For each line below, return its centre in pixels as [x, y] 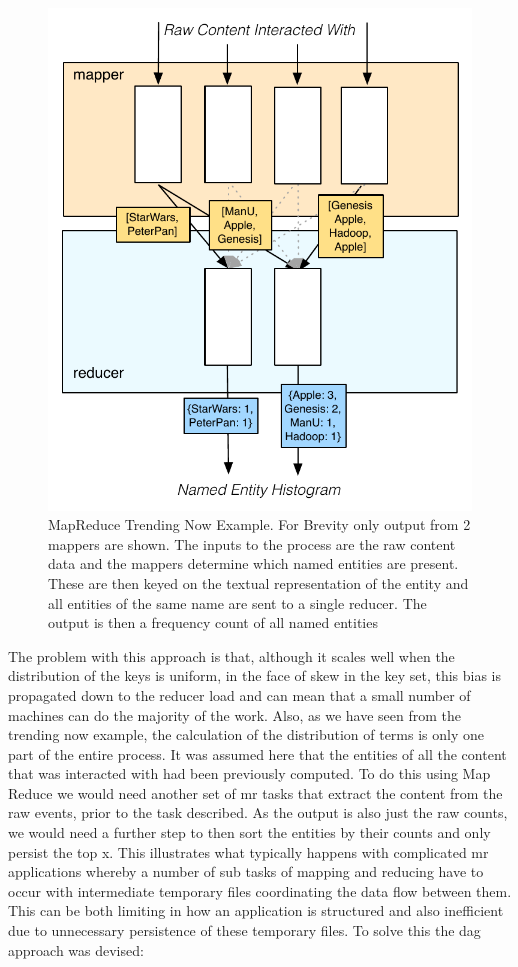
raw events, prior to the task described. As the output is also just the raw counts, [258, 812]
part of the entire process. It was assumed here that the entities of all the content [257, 753]
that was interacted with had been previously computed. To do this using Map [249, 773]
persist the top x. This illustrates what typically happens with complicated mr [248, 851]
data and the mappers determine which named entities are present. [253, 563]
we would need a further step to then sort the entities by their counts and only [249, 832]
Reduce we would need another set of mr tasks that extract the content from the [255, 792]
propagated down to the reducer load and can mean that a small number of [239, 694]
